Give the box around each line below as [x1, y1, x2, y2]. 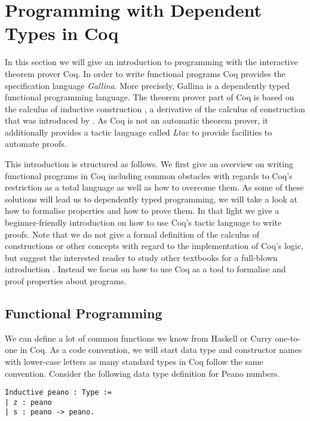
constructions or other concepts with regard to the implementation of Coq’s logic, [5, 239, 303, 252]
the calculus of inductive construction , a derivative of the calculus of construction [5, 102, 305, 115]
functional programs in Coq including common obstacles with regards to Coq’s [5, 169, 293, 182]
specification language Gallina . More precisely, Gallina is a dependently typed [5, 79, 290, 91]
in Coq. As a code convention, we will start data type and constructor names [20, 343, 302, 356]
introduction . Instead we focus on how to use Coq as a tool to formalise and [5, 263, 286, 275]
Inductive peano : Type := [5, 388, 112, 397]
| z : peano [5, 398, 52, 407]
